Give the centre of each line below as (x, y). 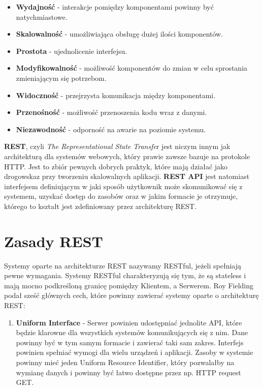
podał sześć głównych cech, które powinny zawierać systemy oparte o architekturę (131, 295)
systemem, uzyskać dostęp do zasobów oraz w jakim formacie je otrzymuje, (121, 196)
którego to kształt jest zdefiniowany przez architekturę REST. (101, 206)
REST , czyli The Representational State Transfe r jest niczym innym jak (117, 146)
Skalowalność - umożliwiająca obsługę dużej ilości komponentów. (120, 34)
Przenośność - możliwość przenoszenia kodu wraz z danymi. (111, 112)
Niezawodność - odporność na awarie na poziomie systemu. (111, 129)
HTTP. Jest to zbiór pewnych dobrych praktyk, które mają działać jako (116, 166)
